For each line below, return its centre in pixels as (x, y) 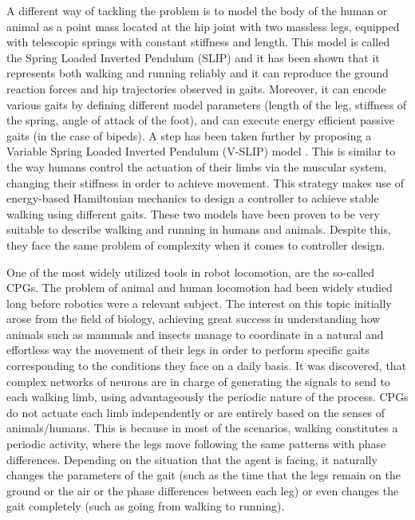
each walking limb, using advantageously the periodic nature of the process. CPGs (207, 397)
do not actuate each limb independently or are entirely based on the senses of (196, 412)
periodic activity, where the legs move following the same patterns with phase (196, 444)
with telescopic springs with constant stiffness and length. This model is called (198, 42)
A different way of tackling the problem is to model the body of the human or (197, 10)
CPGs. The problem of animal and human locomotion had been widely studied (200, 288)
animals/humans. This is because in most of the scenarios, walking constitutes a (202, 428)
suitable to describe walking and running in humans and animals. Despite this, (199, 229)
